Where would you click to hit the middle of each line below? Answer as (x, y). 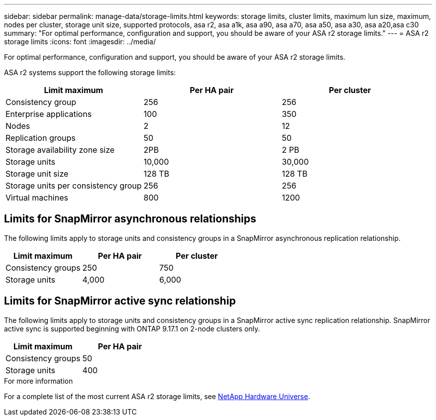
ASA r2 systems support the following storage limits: (90, 72)
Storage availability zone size (60, 150)
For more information (39, 381)
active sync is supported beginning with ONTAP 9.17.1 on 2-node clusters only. (132, 328)
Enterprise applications (49, 114)
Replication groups (41, 138)
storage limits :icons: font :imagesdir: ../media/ (80, 42)
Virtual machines (37, 198)
